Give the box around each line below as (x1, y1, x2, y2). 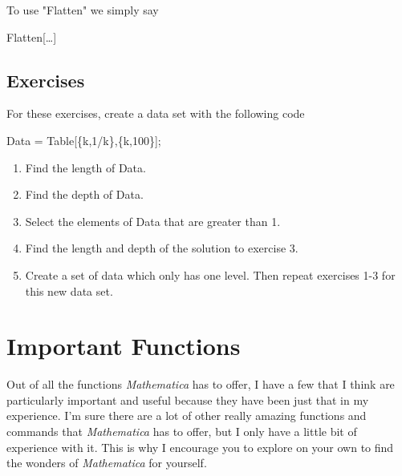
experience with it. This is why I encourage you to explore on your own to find (6, 438, 394, 455)
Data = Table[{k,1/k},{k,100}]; (6, 131, 161, 148)
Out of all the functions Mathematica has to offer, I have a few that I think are (6, 376, 395, 393)
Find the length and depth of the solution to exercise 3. (25, 240, 298, 256)
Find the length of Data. (25, 159, 146, 175)
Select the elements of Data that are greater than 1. (25, 212, 281, 229)
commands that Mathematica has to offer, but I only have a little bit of (6, 423, 357, 440)
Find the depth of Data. (25, 186, 144, 203)
